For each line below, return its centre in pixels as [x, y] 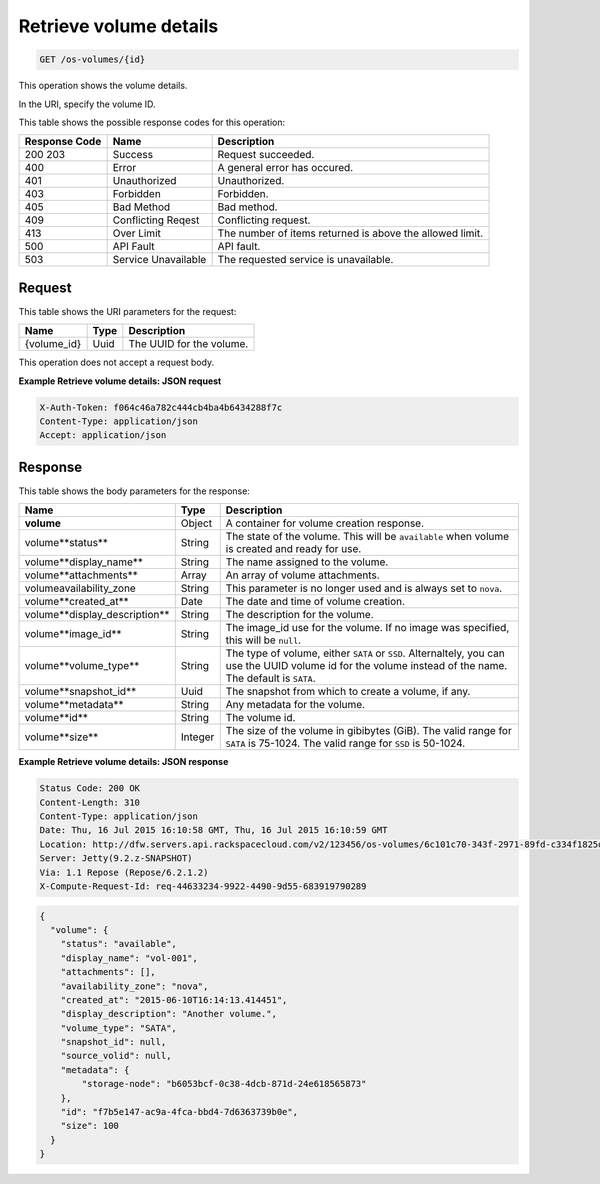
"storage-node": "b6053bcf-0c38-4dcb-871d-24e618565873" [224, 1084]
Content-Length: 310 [89, 802]
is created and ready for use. [293, 549]
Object [196, 523]
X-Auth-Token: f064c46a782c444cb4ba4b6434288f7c [161, 407]
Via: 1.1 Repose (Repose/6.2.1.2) [124, 872]
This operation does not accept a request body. [116, 362]
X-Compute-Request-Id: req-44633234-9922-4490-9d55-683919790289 [203, 886]
